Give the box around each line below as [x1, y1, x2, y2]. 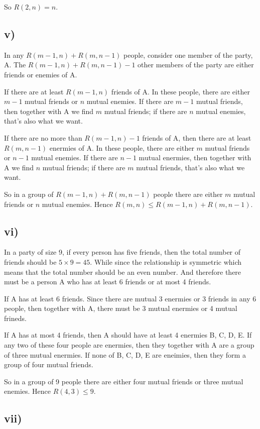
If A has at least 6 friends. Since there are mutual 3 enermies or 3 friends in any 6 [4, 293, 256, 303]
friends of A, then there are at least [142, 132, 251, 143]
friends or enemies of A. [4, 69, 77, 79]
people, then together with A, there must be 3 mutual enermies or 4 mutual [4, 303, 237, 313]
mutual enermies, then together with [139, 152, 251, 163]
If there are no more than [4, 132, 82, 143]
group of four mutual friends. [4, 359, 93, 370]
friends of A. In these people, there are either [111, 86, 250, 96]
